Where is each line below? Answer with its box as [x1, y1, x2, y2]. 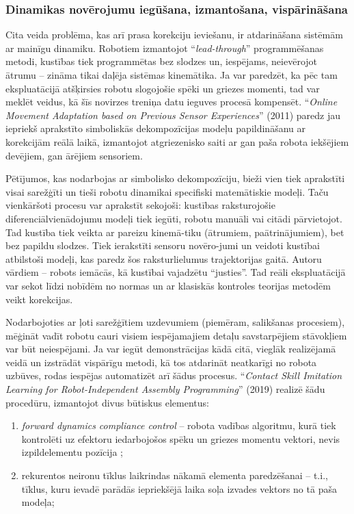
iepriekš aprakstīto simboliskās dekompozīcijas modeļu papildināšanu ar [5, 121, 305, 136]
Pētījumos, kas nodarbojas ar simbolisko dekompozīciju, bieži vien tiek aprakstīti [5, 171, 345, 185]
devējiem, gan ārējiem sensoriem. [5, 148, 143, 162]
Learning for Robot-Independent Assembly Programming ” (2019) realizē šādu [5, 382, 325, 396]
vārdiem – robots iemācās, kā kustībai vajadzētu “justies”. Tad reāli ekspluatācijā [5, 265, 346, 279]
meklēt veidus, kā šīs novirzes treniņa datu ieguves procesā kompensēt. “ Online [5, 94, 338, 109]
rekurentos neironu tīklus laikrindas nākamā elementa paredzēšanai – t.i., [21, 468, 328, 483]
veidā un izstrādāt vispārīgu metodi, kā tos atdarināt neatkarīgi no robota [5, 355, 317, 369]
